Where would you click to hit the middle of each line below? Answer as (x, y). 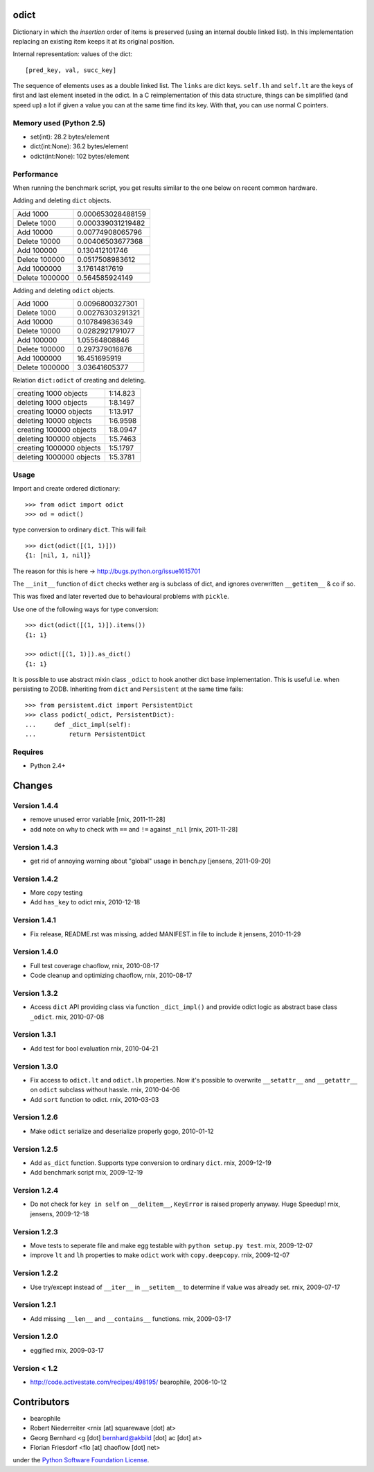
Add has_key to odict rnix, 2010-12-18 (85, 902)
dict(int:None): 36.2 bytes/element (79, 146)
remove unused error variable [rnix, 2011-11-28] (98, 820)
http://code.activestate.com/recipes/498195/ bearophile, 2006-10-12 (128, 1382)
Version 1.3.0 (35, 1066)
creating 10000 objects (55, 412)
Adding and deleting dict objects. (62, 200)
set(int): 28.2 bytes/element (70, 137)
